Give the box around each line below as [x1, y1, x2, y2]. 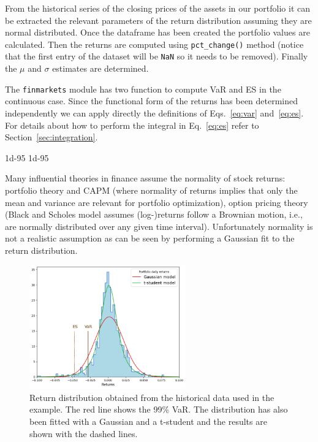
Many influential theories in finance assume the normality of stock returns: [5, 172, 286, 185]
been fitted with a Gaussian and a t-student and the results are [29, 415, 267, 428]
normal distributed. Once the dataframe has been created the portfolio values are [5, 26, 310, 39]
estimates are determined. [52, 62, 149, 75]
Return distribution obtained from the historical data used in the [29, 391, 274, 403]
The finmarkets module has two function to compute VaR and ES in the [5, 82, 281, 95]
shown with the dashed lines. [29, 427, 138, 440]
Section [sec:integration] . [5, 131, 98, 143]
